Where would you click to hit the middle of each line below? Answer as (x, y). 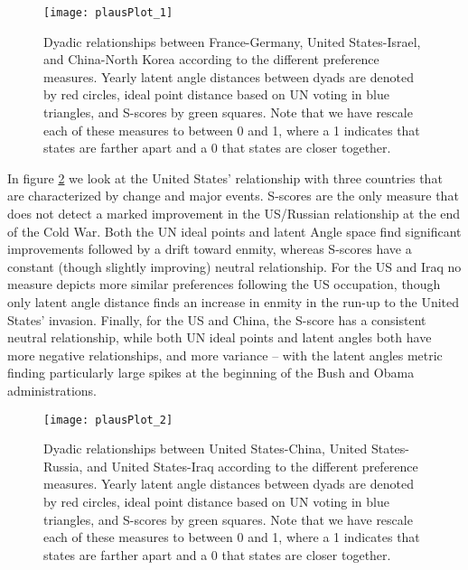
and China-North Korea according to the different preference (211, 59)
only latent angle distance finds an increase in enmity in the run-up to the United (234, 301)
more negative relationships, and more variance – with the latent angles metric (225, 355)
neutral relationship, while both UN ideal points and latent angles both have (220, 337)
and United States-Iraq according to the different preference (253, 466)
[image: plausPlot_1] (108, 13)
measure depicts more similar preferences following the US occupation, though (224, 284)
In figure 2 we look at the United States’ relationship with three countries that (225, 178)
